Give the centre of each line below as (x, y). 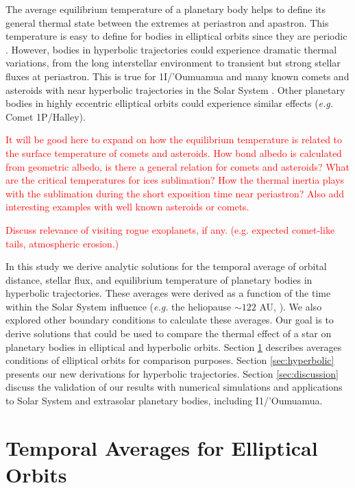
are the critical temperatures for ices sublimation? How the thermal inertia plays (175, 180)
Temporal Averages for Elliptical (162, 447)
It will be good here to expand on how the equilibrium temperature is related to (174, 139)
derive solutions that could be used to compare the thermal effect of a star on (169, 333)
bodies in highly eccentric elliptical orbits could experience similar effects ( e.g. (170, 103)
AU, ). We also (291, 306)
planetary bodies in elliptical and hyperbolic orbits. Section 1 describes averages (174, 346)
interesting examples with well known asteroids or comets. (127, 207)
